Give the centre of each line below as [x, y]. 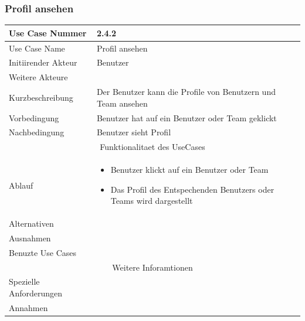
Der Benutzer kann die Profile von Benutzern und [186, 92]
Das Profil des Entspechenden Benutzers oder [192, 189]
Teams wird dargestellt [152, 201]
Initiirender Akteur [43, 62]
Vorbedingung [34, 117]
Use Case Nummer [48, 33]
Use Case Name [37, 48]
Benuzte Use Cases [43, 252]
